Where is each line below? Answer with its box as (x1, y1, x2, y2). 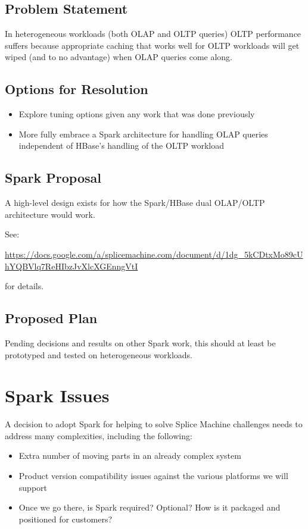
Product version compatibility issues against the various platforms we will (18, 469, 288, 482)
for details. (5, 280, 44, 292)
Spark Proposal (5, 168, 101, 187)
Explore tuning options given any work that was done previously (18, 108, 255, 120)
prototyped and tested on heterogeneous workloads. (5, 348, 192, 361)
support (18, 481, 47, 493)
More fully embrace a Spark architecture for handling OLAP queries (18, 127, 268, 140)
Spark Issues (5, 383, 110, 408)
